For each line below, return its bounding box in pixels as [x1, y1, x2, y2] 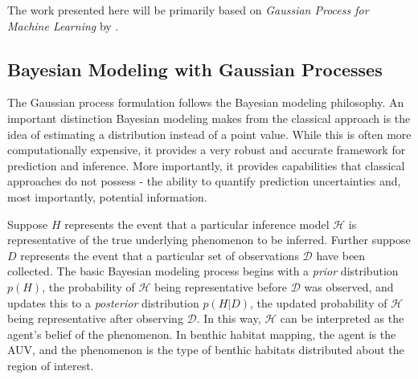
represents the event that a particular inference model [64, 215, 330, 232]
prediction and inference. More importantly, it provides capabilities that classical [7, 157, 405, 173]
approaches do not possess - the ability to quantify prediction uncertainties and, [7, 173, 401, 189]
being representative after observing [7, 310, 183, 327]
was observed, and [304, 278, 394, 295]
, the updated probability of [250, 294, 387, 311]
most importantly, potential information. [7, 188, 207, 205]
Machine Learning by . [7, 17, 119, 34]
